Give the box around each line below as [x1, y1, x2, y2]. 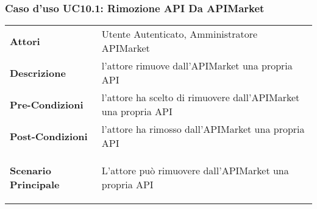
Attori [10, 34, 40, 48]
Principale [10, 177, 60, 192]
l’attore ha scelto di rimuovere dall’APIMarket [101, 90, 300, 105]
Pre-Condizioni [10, 97, 84, 112]
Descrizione [10, 65, 66, 80]
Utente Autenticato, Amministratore [101, 27, 258, 41]
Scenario [10, 163, 51, 178]
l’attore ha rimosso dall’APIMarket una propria [101, 122, 305, 136]
